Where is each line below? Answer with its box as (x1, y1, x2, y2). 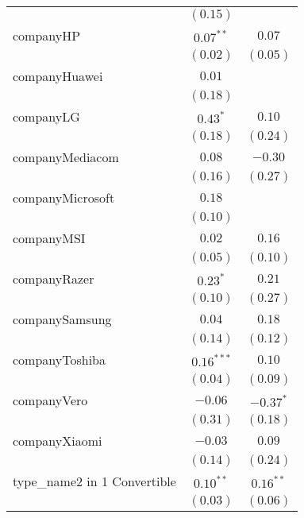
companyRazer (13, 269, 94, 288)
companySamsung (13, 310, 112, 328)
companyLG (13, 107, 80, 126)
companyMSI (13, 229, 86, 247)
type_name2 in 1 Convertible (13, 472, 176, 490)
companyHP (13, 26, 81, 44)
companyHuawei (13, 67, 103, 85)
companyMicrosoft (13, 188, 115, 207)
